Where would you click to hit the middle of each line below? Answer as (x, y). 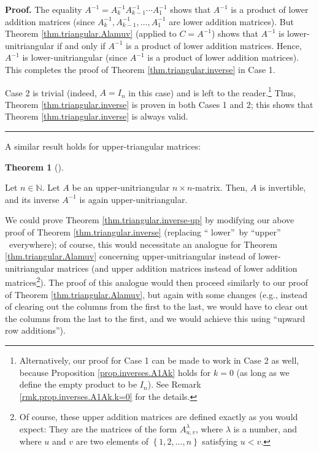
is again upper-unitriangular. (133, 199)
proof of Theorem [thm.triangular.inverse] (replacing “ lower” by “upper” (143, 232)
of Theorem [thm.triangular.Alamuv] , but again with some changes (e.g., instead (156, 294)
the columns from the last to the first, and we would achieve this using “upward (155, 318)
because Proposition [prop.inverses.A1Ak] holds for (115, 372)
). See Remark (174, 384)
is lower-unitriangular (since (75, 57)
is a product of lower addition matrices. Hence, (214, 45)
